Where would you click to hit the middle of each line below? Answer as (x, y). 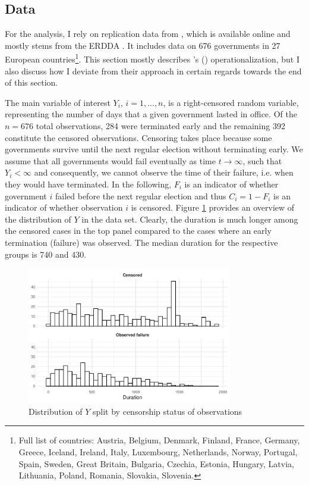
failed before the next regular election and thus (141, 195)
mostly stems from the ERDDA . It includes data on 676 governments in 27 (143, 45)
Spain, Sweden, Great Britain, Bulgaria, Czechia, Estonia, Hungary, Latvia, (156, 463)
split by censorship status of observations (168, 411)
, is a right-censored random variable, (231, 102)
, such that (262, 160)
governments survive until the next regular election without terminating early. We (154, 149)
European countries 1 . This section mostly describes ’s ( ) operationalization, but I (152, 58)
